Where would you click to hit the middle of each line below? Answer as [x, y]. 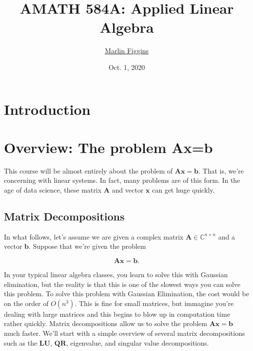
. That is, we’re [221, 170]
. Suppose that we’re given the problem [87, 246]
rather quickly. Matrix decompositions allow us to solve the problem [106, 323]
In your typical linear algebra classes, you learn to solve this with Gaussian [116, 274]
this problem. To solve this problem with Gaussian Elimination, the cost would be [126, 294]
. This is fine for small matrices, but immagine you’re [154, 303]
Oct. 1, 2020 [127, 67]
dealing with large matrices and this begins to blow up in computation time [117, 314]
